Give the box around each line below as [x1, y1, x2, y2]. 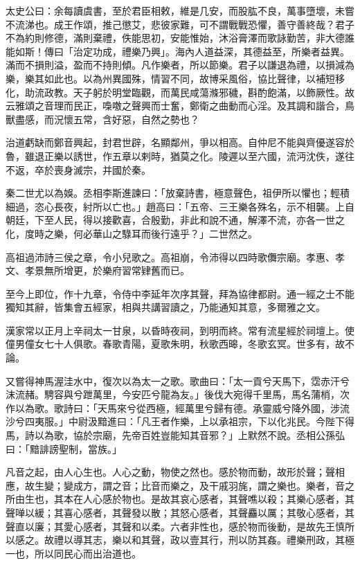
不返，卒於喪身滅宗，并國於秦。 [6, 162, 151, 177]
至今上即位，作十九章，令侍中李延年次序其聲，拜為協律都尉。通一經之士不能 [6, 286, 354, 301]
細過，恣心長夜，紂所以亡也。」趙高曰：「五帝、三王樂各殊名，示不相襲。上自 [6, 199, 354, 213]
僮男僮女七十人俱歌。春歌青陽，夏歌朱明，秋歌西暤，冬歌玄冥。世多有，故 [6, 337, 345, 351]
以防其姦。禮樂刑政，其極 [237, 532, 354, 547]
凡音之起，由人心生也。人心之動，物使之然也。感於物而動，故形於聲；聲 [6, 465, 335, 479]
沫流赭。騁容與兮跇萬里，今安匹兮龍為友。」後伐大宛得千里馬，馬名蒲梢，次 [6, 387, 350, 402]
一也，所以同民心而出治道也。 [6, 546, 141, 560]
